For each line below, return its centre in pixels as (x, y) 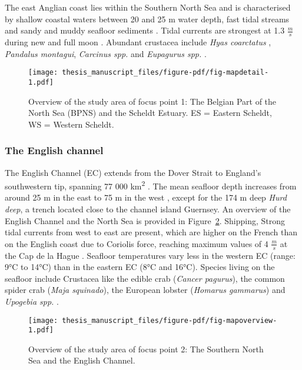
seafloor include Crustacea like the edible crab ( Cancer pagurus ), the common (145, 278)
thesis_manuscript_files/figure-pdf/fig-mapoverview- (170, 320)
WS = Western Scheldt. (71, 124)
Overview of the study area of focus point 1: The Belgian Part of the (152, 101)
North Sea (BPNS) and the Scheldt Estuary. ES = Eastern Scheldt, (150, 113)
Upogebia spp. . (32, 301)
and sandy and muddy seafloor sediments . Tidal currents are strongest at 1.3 (145, 30)
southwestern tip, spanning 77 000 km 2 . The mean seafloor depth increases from (151, 185)
